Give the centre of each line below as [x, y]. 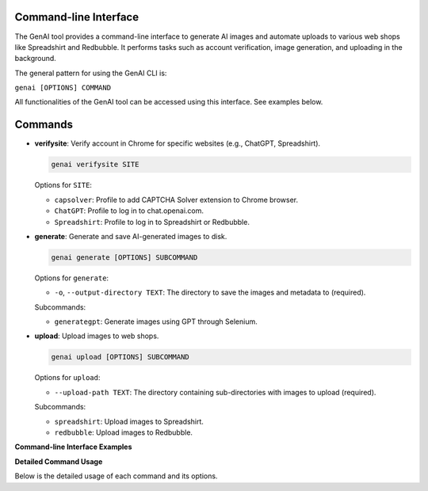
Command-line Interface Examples [73, 447]
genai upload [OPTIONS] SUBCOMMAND [120, 357]
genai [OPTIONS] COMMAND [63, 88]
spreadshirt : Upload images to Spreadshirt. [129, 421]
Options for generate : [72, 278]
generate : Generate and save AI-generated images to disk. [131, 236]
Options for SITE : [63, 185]
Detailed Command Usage [59, 461]
